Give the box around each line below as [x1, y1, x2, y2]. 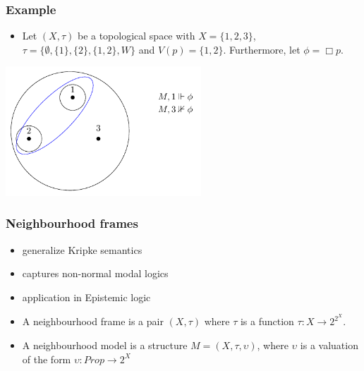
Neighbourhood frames [6, 214, 138, 232]
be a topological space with [77, 28, 195, 43]
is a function [240, 314, 294, 329]
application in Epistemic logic [22, 289, 151, 304]
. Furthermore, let [223, 42, 301, 56]
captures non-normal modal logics [22, 266, 169, 281]
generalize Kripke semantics [22, 242, 142, 257]
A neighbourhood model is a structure [22, 338, 188, 352]
